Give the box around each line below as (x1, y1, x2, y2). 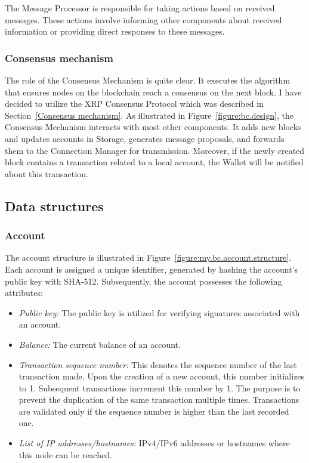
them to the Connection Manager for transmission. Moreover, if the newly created (5, 144, 305, 156)
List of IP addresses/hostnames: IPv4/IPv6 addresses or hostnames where (18, 437, 290, 449)
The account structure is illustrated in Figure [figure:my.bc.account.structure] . (5, 251, 292, 264)
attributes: (5, 286, 43, 299)
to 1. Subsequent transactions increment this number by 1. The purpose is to (18, 381, 301, 394)
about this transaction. (5, 167, 88, 180)
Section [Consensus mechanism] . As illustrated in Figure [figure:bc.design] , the (5, 109, 293, 121)
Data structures (5, 196, 104, 215)
